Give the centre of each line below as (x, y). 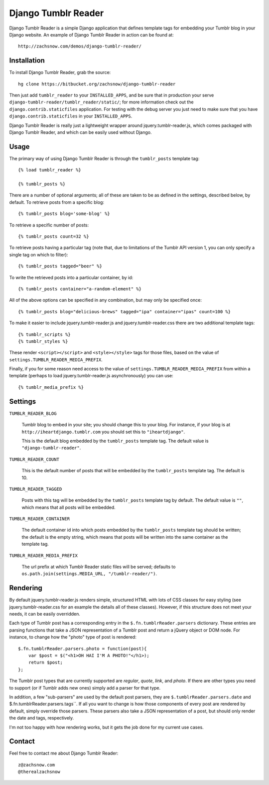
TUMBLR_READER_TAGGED (36, 489)
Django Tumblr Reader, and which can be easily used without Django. (80, 132)
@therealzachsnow (39, 772)
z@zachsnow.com (37, 765)
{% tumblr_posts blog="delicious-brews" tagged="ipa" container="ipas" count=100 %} (125, 312)
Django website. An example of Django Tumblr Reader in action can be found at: (91, 34)
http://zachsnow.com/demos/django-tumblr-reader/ (80, 46)
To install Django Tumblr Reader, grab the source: (60, 72)
